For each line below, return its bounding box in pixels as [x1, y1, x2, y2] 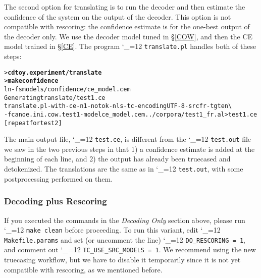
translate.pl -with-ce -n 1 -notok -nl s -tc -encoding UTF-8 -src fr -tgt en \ [4, 102, 232, 110]
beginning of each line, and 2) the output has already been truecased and [4, 153, 231, 164]
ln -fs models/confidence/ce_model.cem [4, 85, 131, 93]
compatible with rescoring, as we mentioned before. [4, 264, 163, 274]
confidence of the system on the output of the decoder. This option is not [4, 11, 231, 22]
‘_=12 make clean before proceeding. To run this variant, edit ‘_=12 [4, 225, 221, 235]
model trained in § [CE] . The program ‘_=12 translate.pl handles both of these [4, 41, 256, 51]
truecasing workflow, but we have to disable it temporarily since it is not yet [4, 254, 241, 265]
